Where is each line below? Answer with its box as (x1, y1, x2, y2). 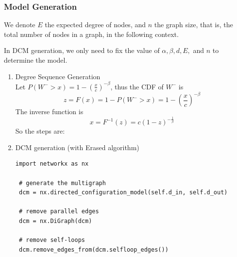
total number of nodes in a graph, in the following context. (4, 29, 179, 39)
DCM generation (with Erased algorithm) (15, 142, 139, 152)
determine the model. (4, 55, 68, 65)
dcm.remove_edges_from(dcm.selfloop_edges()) (18, 246, 169, 253)
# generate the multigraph (18, 179, 106, 187)
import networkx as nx (15, 160, 89, 168)
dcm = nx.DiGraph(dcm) (18, 217, 92, 224)
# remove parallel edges (18, 208, 99, 215)
